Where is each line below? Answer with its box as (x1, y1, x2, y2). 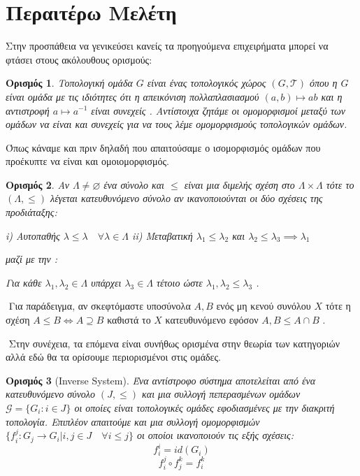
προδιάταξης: (6, 205, 57, 219)
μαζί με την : (6, 252, 57, 266)
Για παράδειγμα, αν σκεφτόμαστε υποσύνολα (8, 298, 191, 313)
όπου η (310, 75, 338, 90)
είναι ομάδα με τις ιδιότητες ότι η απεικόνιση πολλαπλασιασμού (6, 89, 259, 103)
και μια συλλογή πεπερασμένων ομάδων (142, 387, 301, 401)
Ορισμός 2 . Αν (6, 177, 69, 192)
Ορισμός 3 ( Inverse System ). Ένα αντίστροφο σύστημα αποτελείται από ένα (6, 373, 316, 387)
